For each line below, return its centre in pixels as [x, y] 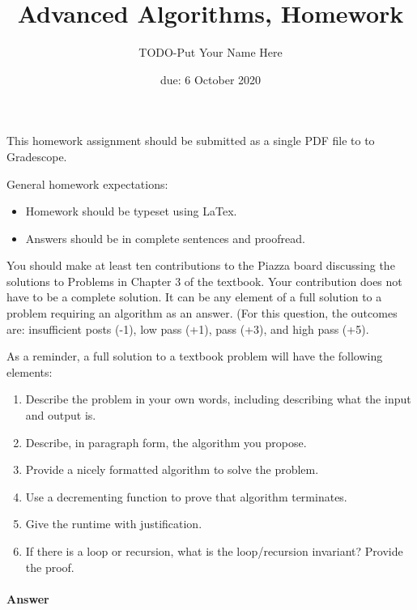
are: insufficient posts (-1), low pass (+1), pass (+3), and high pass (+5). [188, 328]
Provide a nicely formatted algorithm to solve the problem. [172, 469]
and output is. [61, 415]
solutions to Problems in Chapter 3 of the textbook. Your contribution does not [204, 281]
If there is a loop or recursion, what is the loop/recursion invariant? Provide [214, 551]
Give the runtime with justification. [114, 524]
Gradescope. [37, 156]
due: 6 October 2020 [211, 79]
